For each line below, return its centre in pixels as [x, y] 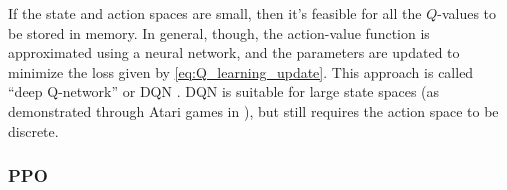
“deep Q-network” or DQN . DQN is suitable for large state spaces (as [224, 91]
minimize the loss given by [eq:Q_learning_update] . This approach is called [241, 71]
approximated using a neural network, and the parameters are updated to [234, 52]
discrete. [33, 130]
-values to [467, 13]
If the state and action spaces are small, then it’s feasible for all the [215, 13]
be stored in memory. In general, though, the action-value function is [219, 32]
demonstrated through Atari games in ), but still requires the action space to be [253, 110]
